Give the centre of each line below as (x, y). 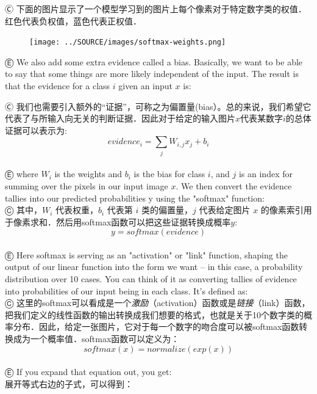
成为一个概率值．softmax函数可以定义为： (96, 339)
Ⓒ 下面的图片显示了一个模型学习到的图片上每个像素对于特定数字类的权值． (156, 9)
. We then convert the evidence (234, 185)
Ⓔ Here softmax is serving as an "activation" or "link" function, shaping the (146, 254)
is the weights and (88, 174)
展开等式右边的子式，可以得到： (69, 383)
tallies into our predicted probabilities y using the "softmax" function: (135, 198)
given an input (145, 86)
